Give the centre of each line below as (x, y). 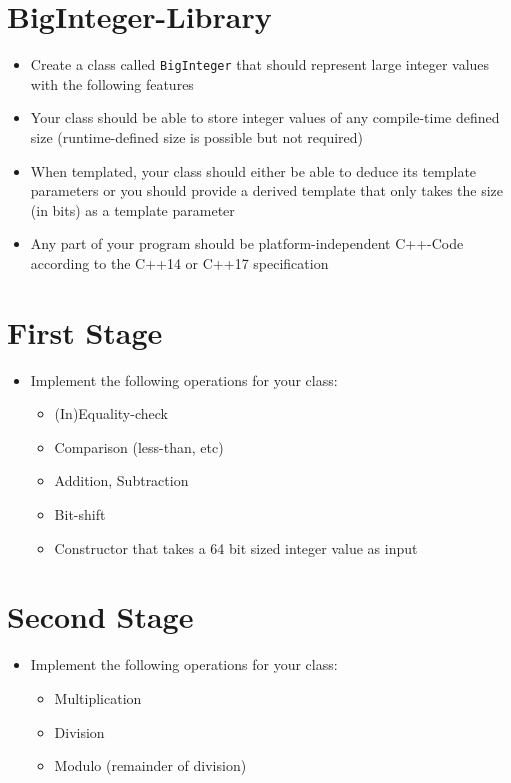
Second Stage (100, 616)
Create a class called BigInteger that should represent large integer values (260, 64)
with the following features (112, 83)
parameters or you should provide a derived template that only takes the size (267, 190)
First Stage (85, 331)
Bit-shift (80, 514)
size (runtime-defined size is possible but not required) (197, 136)
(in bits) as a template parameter (132, 209)
